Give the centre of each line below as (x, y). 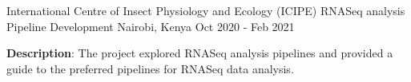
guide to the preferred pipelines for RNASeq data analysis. (150, 68)
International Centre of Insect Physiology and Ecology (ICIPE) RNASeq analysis (206, 10)
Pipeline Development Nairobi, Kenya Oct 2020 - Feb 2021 (151, 26)
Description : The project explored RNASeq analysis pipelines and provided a (200, 53)
